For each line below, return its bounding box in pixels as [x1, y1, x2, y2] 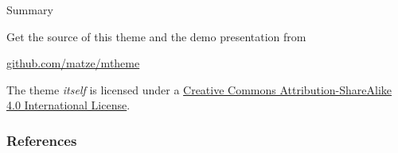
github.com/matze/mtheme [6, 55, 140, 71]
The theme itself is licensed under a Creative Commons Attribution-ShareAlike [6, 81, 392, 98]
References [6, 130, 77, 150]
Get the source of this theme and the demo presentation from [6, 28, 306, 44]
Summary [6, 2, 53, 17]
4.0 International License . [6, 97, 131, 113]
